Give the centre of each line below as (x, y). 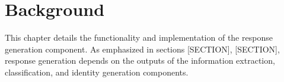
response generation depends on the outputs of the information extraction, (140, 60)
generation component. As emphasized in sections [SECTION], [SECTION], (142, 49)
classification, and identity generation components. (97, 72)
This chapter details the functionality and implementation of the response (139, 37)
